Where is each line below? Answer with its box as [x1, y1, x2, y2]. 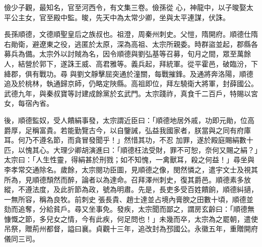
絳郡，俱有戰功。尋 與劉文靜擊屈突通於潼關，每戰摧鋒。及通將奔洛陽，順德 [4, 68, 253, 79]
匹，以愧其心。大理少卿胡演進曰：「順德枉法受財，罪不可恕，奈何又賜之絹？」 [4, 144, 258, 155]
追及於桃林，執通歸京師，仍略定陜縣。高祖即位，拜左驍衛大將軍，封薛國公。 [4, 78, 258, 89]
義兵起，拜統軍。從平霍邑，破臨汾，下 [130, 58, 258, 69]
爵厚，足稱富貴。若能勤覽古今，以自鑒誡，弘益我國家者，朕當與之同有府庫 [4, 125, 251, 135]
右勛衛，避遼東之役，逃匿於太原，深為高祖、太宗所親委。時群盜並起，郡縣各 [4, 38, 258, 49]
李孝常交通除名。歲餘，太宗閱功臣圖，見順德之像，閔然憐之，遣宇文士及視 [4, 164, 251, 174]
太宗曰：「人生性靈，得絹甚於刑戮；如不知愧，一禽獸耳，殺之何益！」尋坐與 [4, 154, 254, 165]
